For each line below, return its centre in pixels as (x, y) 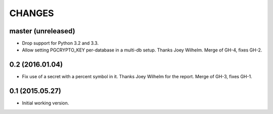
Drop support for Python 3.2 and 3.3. (60, 43)
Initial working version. (45, 103)
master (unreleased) (42, 31)
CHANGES (32, 13)
